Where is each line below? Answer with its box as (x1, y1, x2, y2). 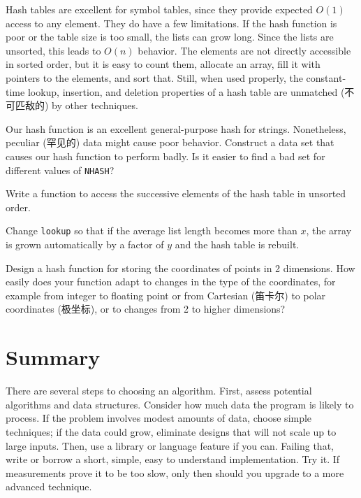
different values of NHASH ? (6, 162, 115, 177)
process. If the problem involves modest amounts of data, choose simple (6, 411, 312, 425)
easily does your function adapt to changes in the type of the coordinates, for (6, 274, 336, 289)
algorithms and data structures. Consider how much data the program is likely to (6, 397, 354, 411)
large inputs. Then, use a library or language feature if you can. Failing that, (6, 438, 334, 453)
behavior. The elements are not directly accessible (138, 43, 351, 57)
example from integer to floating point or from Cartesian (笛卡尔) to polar (6, 287, 326, 302)
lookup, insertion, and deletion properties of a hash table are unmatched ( (27, 84, 345, 99)
